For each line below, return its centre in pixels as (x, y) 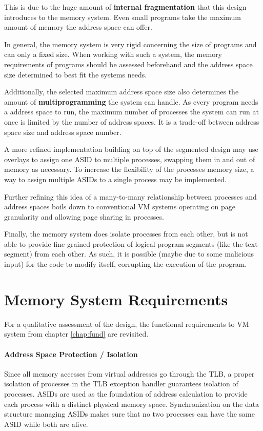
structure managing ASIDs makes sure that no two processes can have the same (129, 414)
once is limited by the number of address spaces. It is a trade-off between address (132, 121)
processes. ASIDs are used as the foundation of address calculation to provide (126, 393)
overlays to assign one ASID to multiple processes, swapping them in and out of (130, 159)
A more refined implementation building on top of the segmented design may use (131, 149)
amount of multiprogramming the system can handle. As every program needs (131, 101)
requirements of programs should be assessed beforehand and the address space (128, 64)
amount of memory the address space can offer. (78, 27)
